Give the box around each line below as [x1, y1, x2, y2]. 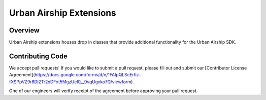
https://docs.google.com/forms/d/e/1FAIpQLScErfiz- [34, 72, 141, 78]
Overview [9, 26, 40, 34]
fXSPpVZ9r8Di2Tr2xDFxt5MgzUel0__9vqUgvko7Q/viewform [9, 79, 132, 85]
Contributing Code [9, 52, 67, 60]
